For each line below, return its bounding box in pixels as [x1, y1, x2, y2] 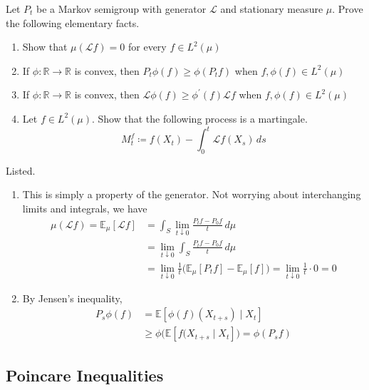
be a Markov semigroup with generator [36, 1, 207, 16]
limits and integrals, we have [22, 201, 147, 216]
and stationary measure [220, 1, 323, 16]
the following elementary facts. [6, 15, 140, 30]
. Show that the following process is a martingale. [92, 111, 308, 125]
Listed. [6, 163, 36, 178]
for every [128, 39, 167, 54]
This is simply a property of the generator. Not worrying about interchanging [22, 187, 361, 202]
